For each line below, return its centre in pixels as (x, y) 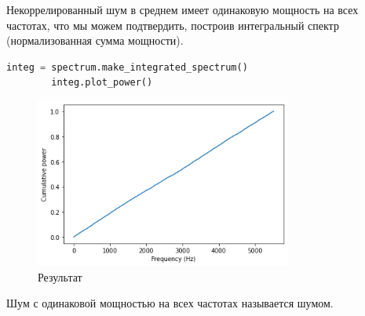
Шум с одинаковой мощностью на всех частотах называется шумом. (170, 303)
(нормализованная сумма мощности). (95, 40)
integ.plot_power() (102, 83)
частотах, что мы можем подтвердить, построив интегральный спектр (173, 25)
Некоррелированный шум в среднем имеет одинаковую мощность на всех (182, 9)
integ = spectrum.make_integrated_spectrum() (127, 67)
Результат (60, 276)
